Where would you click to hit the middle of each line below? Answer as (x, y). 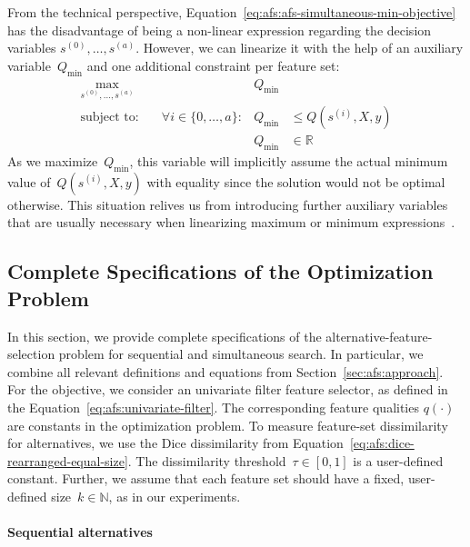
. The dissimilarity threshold (207, 460)
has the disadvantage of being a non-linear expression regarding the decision (220, 30)
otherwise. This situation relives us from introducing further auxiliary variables (228, 204)
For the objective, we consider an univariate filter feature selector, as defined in (228, 389)
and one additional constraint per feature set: (213, 65)
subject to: (110, 118)
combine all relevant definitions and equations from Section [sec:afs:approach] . (225, 371)
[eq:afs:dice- (382, 443)
